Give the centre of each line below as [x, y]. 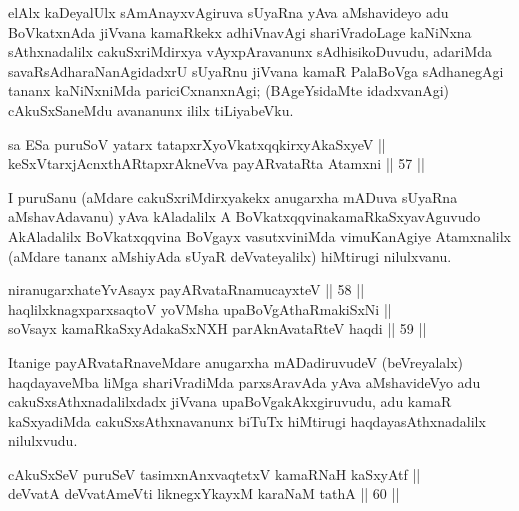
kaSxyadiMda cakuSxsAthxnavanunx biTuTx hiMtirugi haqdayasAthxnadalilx [247, 420]
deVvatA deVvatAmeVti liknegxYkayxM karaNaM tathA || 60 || [204, 493]
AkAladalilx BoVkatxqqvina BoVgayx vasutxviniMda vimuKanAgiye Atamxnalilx [259, 235]
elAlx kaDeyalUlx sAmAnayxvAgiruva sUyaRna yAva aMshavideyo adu [228, 12]
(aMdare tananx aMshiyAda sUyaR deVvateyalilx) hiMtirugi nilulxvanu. [230, 255]
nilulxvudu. [43, 440]
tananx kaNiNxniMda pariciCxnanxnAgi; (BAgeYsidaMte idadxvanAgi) [229, 90]
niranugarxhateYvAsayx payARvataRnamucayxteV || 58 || [186, 289]
